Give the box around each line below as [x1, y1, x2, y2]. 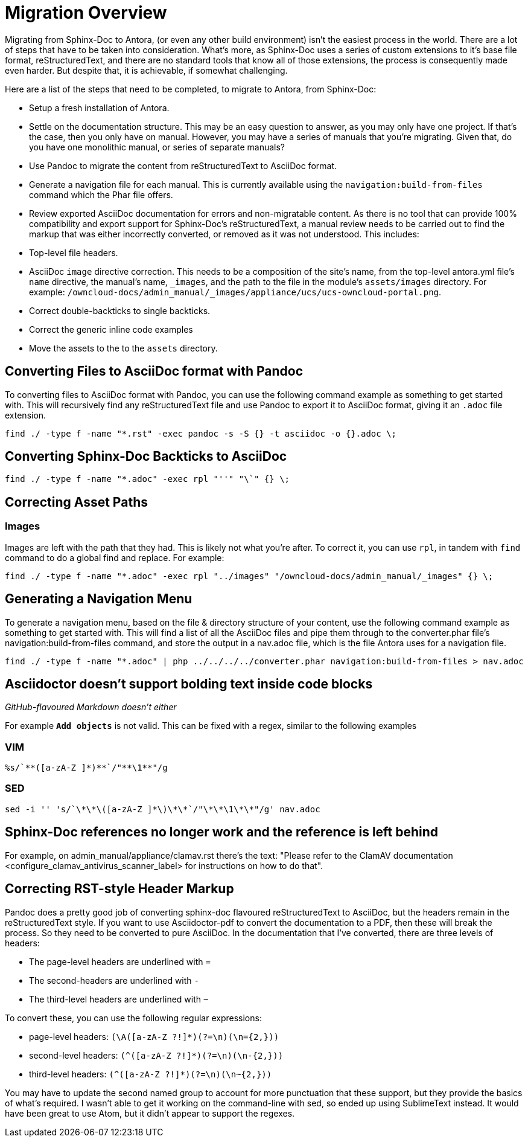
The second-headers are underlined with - [29, 975, 199, 986]
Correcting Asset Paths [5, 494, 148, 510]
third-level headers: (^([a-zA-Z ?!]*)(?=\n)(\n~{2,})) [29, 1068, 272, 1079]
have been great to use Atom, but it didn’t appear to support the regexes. [5, 1108, 295, 1118]
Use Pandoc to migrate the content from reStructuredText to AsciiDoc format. [29, 160, 337, 171]
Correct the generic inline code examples [29, 324, 193, 335]
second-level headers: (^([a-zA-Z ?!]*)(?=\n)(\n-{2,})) [29, 1050, 284, 1060]
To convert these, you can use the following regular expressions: [5, 1012, 262, 1023]
